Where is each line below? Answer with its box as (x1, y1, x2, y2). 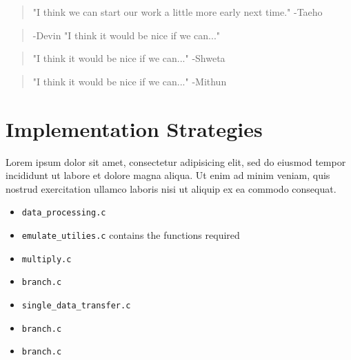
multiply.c (21, 254, 72, 264)
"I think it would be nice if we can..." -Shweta (32, 51, 225, 65)
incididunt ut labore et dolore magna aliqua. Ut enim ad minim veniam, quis (6, 168, 330, 182)
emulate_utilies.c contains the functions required (21, 227, 240, 242)
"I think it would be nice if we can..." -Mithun (32, 74, 227, 88)
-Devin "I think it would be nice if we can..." (32, 28, 221, 42)
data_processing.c (21, 208, 106, 218)
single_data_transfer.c (21, 300, 131, 310)
